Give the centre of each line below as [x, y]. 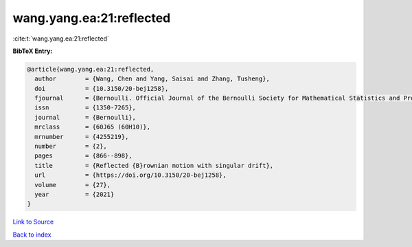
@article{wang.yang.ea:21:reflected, [91, 69]
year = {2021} [75, 194]
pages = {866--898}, [84, 156]
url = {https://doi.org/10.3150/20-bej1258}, [130, 175]
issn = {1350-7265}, [85, 108]
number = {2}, [71, 147]
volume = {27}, [73, 185]
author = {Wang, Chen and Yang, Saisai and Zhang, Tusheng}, [152, 79]
